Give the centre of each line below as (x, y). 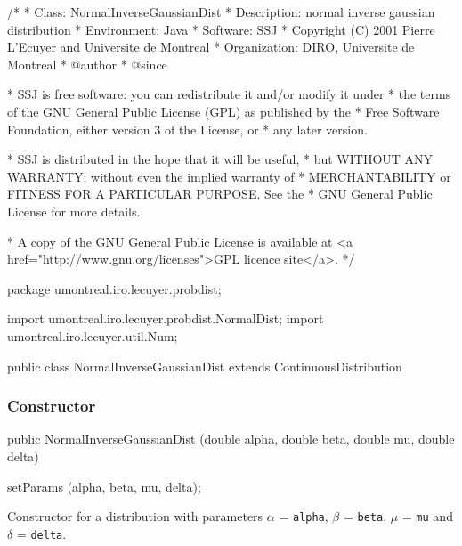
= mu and (427, 516)
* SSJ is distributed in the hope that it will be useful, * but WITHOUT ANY (220, 159)
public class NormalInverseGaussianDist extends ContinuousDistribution (205, 366)
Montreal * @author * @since (87, 64)
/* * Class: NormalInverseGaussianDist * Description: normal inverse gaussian (221, 12)
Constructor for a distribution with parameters (135, 516)
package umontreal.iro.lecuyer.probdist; (114, 288)
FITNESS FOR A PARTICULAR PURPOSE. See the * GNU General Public (220, 194)
